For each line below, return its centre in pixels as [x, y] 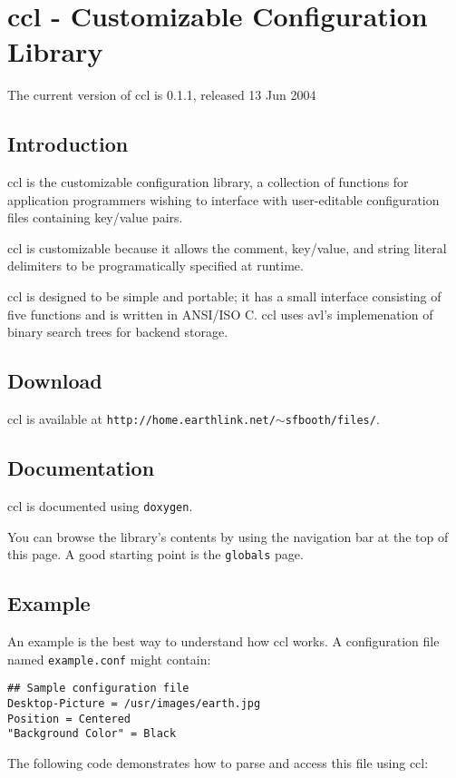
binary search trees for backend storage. [118, 332]
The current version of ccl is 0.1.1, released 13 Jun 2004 [162, 95]
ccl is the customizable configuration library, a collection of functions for [208, 182]
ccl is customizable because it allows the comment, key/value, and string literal [227, 247]
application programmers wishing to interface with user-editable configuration [223, 199]
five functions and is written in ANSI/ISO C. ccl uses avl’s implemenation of [220, 314]
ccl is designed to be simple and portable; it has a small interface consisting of [224, 296]
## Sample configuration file [98, 689]
